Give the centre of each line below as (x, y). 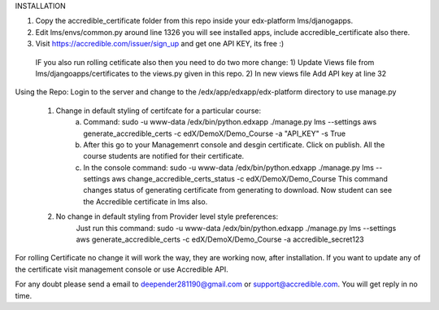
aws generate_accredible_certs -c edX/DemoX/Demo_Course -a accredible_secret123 (220, 239)
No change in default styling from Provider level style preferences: (167, 216)
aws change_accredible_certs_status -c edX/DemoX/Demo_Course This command (250, 179)
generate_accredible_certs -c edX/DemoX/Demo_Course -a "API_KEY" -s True (214, 133)
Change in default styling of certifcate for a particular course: (159, 111)
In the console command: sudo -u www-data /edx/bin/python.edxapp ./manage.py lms (228, 168)
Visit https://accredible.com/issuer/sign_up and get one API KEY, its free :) (160, 44)
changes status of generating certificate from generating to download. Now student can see (238, 190)
